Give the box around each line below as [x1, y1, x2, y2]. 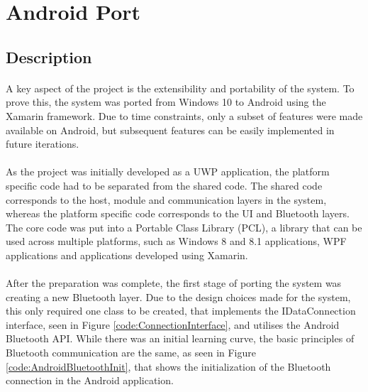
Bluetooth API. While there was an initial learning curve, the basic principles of [6, 331, 355, 346]
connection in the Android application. [6, 373, 174, 388]
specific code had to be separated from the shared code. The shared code [6, 178, 323, 192]
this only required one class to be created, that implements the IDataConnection [6, 303, 356, 318]
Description [6, 45, 92, 67]
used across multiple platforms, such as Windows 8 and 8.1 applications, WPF [6, 234, 347, 249]
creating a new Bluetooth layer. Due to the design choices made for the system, [6, 289, 351, 304]
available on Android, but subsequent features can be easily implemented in [6, 122, 335, 137]
